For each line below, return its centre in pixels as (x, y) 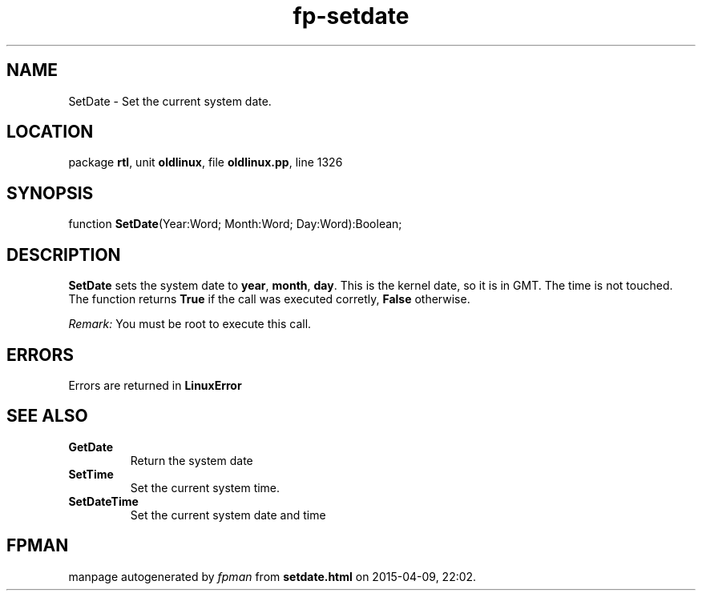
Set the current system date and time (228, 515)
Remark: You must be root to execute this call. (190, 324)
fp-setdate (351, 16)
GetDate (91, 447)
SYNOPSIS (50, 193)
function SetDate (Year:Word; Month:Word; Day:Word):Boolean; (235, 224)
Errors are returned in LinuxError (155, 385)
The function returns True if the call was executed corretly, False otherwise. (269, 299)
